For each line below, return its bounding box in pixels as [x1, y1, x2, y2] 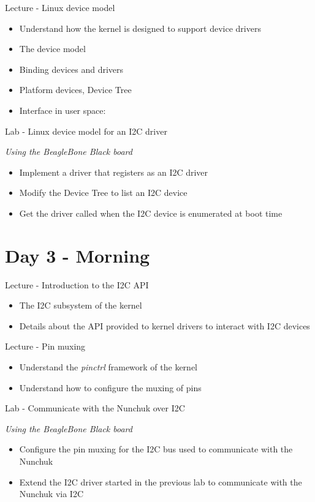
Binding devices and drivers [19, 62, 124, 75]
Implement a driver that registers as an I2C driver [19, 165, 208, 178]
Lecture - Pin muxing [5, 340, 86, 353]
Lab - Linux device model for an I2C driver [5, 124, 167, 137]
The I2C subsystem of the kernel [19, 299, 142, 312]
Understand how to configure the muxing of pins [19, 381, 202, 394]
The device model [19, 42, 86, 55]
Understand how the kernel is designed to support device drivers [19, 21, 261, 34]
